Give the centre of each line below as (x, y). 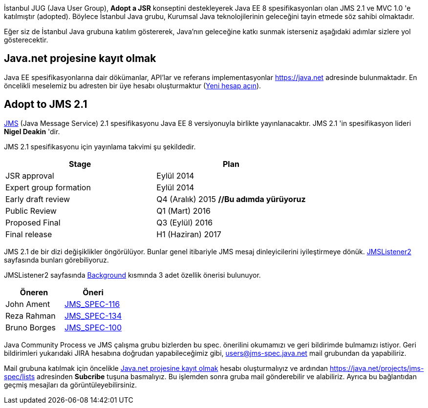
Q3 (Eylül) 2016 (185, 222)
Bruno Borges (31, 327)
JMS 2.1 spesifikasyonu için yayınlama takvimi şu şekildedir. (100, 146)
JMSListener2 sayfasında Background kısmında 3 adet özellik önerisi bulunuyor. (132, 275)
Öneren (34, 292)
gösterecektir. (26, 40)
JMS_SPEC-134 (93, 316)
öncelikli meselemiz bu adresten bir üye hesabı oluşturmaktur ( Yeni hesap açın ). (133, 85)
